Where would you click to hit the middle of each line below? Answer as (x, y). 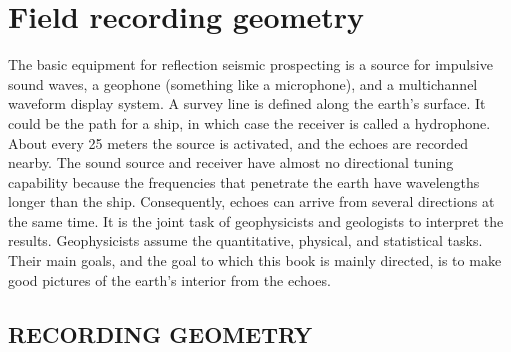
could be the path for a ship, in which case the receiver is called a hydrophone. (249, 122)
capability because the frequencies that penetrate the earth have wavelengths (244, 181)
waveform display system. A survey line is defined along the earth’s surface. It (247, 103)
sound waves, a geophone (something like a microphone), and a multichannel (243, 83)
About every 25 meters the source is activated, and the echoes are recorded (238, 142)
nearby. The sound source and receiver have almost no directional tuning (231, 162)
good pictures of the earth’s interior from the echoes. (169, 279)
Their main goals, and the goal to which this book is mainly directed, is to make (255, 260)
